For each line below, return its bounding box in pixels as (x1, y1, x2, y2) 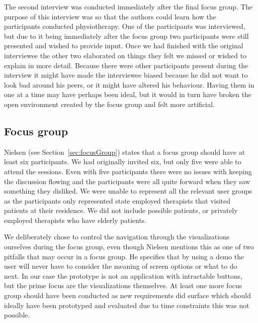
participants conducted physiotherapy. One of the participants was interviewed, (4, 21, 246, 31)
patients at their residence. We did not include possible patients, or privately (4, 205, 238, 215)
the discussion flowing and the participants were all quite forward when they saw (4, 176, 251, 186)
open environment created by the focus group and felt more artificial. (4, 99, 215, 109)
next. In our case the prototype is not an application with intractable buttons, (4, 270, 243, 281)
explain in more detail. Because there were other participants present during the (4, 60, 249, 70)
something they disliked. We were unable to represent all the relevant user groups (4, 186, 252, 196)
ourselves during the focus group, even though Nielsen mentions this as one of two (4, 241, 254, 252)
